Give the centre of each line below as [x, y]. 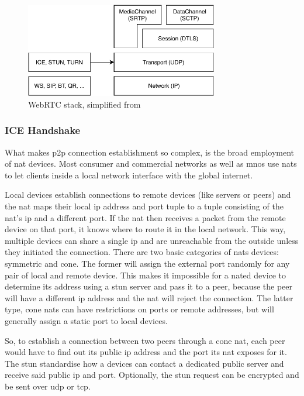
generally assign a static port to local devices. [86, 321]
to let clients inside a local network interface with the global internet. [129, 175]
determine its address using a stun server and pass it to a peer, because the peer [149, 286]
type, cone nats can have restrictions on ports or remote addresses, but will [139, 309]
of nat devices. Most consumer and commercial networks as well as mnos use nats [151, 163]
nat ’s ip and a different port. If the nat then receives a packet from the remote [145, 217]
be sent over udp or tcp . [48, 386]
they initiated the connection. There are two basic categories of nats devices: [142, 252]
